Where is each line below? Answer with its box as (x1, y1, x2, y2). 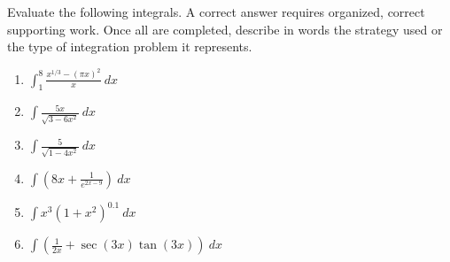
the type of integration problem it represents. (7, 37, 252, 56)
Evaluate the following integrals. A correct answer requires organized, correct (7, 3, 425, 20)
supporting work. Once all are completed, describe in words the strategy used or (7, 19, 443, 38)
